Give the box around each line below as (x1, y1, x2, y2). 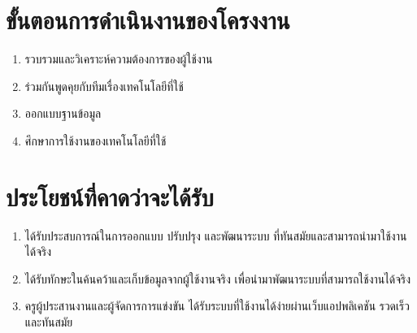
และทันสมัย (24, 314, 73, 330)
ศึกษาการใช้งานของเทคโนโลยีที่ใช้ (24, 132, 167, 149)
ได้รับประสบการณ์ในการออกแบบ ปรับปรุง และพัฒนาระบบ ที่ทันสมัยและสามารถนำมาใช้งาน (24, 227, 407, 244)
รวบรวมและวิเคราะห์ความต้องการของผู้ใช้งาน (24, 50, 213, 67)
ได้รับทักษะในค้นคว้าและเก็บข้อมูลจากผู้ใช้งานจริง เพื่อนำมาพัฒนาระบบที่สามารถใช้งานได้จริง (24, 270, 411, 287)
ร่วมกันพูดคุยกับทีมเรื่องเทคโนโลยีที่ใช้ (24, 77, 184, 94)
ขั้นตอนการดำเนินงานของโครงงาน (6, 3, 290, 37)
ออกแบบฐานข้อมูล (24, 105, 102, 122)
